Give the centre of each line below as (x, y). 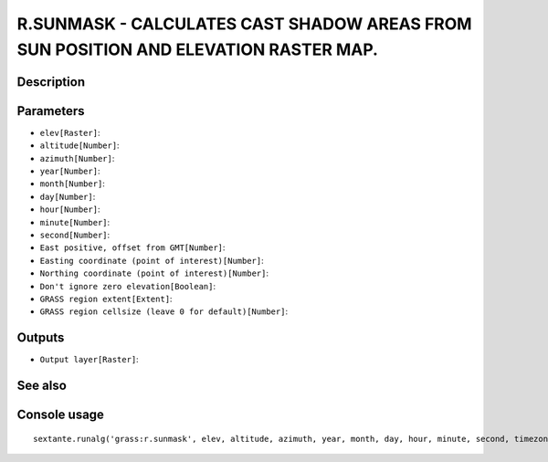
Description (51, 82)
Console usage (61, 415)
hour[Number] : (70, 209)
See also (42, 386)
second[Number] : (75, 235)
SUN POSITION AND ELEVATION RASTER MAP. (198, 49)
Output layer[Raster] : (89, 360)
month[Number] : (72, 184)
